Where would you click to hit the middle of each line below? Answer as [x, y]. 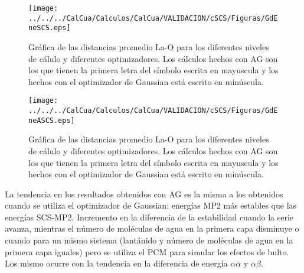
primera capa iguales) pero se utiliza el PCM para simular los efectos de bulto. [147, 251]
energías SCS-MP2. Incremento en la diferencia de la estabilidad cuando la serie [149, 217]
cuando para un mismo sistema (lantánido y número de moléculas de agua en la [149, 240]
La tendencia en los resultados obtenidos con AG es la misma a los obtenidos [144, 194]
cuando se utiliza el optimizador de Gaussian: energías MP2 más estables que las [151, 205]
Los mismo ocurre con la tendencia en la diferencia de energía [116, 263]
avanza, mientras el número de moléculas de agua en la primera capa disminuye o [152, 228]
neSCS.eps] [50, 28]
